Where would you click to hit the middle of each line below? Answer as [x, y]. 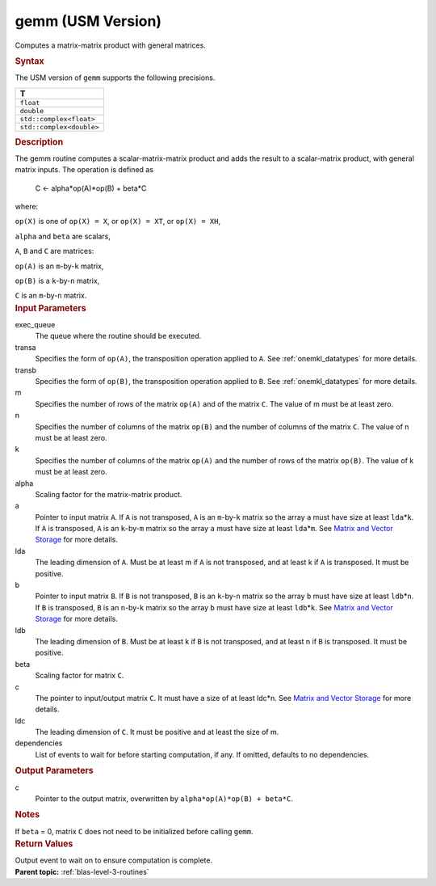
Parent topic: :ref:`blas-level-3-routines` [82, 871]
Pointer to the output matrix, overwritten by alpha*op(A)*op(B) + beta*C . [164, 798]
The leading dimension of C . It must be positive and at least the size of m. [157, 732]
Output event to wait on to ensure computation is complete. [114, 860]
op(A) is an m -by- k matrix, [59, 266]
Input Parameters [50, 308]
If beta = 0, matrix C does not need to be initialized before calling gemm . [134, 831]
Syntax [29, 61]
